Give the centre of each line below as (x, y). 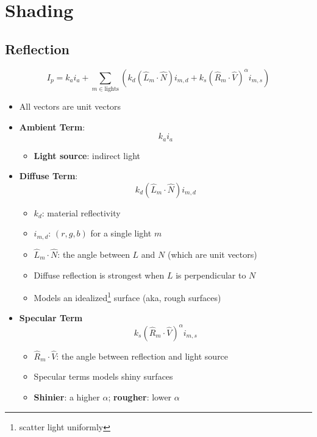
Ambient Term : (52, 126)
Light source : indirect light (87, 155)
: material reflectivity (81, 212)
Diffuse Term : (48, 176)
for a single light (121, 233)
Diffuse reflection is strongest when (99, 275)
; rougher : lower (140, 396)
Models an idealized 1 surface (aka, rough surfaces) (127, 297)
